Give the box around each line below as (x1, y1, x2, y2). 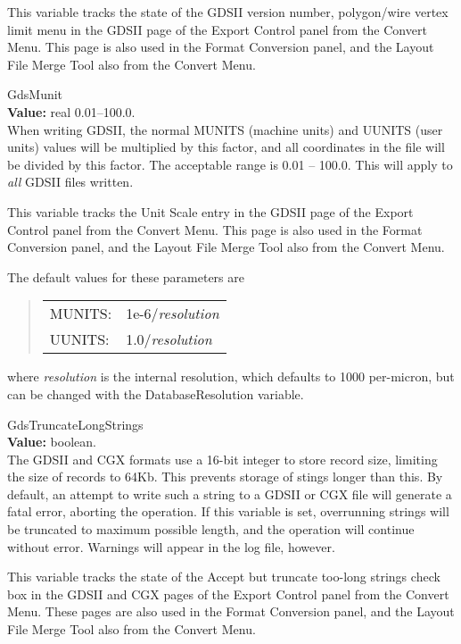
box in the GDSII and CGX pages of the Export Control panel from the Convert (7, 584, 449, 603)
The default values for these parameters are (7, 267, 244, 286)
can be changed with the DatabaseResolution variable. (7, 384, 304, 403)
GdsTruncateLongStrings (7, 414, 144, 433)
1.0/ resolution (126, 329, 212, 350)
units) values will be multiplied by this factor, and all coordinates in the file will (7, 138, 445, 156)
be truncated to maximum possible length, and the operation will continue (7, 520, 415, 539)
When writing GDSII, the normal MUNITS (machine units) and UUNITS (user (7, 120, 443, 138)
